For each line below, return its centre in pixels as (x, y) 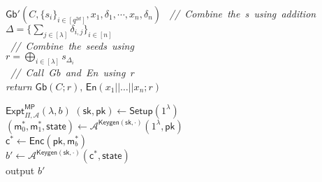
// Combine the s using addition (243, 13)
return (19, 86)
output (20, 170)
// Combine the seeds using (72, 45)
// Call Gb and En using (68, 72)
